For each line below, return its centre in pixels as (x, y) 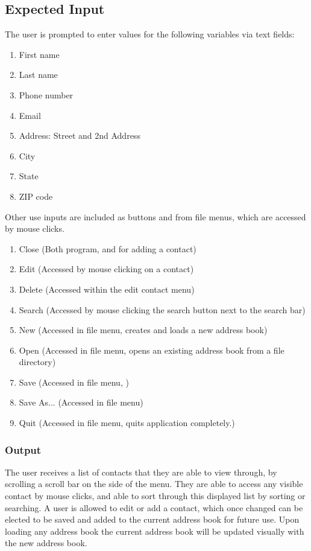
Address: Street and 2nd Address (80, 135)
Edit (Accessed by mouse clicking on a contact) (106, 269)
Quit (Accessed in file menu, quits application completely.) (127, 423)
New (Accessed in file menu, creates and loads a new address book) (143, 330)
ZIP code (36, 196)
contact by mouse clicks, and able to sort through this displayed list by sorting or (155, 496)
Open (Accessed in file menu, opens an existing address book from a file (152, 350)
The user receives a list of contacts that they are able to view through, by (141, 472)
